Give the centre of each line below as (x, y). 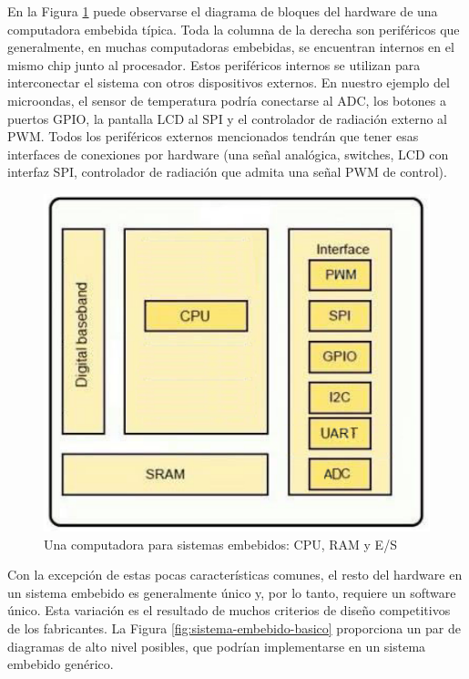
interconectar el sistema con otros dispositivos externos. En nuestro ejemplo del (229, 82)
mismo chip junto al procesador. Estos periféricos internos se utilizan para (214, 64)
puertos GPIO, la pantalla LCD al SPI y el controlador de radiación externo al (228, 118)
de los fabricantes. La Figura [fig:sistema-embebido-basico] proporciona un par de (234, 628)
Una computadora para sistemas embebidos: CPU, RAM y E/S (220, 544)
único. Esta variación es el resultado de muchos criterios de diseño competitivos (229, 610)
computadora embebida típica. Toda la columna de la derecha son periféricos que (234, 29)
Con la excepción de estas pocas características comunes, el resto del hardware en (235, 575)
